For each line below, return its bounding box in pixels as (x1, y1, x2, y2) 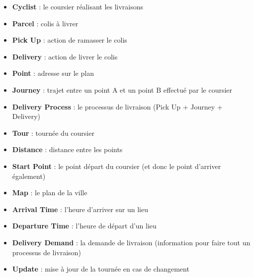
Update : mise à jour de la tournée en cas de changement (12, 264, 189, 274)
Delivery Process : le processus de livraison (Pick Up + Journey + (12, 101, 223, 111)
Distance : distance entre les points (12, 144, 123, 155)
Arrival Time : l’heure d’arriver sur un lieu (12, 204, 148, 214)
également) (12, 170, 46, 181)
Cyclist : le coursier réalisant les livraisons (12, 1, 144, 11)
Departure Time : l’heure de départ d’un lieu (12, 221, 157, 231)
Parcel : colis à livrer (12, 18, 79, 28)
